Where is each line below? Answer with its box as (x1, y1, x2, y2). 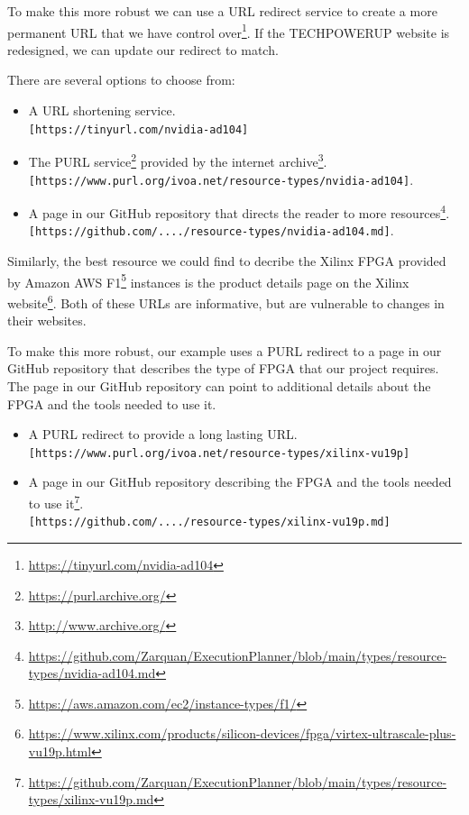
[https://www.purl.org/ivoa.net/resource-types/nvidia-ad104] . (28, 169, 414, 188)
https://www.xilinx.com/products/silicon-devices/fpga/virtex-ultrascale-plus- (28, 724, 456, 743)
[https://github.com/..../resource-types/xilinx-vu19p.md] (28, 516, 391, 529)
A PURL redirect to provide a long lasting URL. (28, 425, 298, 444)
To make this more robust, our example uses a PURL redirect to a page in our (7, 341, 442, 360)
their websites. (7, 311, 87, 330)
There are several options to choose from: (7, 70, 235, 89)
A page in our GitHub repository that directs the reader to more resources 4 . (28, 201, 450, 222)
